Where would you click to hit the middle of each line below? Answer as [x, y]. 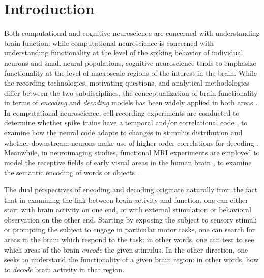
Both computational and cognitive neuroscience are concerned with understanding [132, 33]
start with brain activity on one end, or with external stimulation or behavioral [128, 210]
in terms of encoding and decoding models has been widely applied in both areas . [131, 103]
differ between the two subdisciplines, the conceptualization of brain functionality [131, 92]
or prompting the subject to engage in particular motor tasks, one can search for [130, 229]
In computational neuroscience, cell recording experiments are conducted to [122, 112]
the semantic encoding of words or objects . [72, 172]
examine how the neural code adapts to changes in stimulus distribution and [123, 133]
